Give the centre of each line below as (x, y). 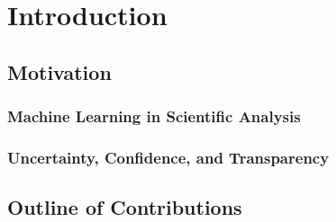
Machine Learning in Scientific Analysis (154, 116)
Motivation (59, 71)
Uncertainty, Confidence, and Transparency (168, 157)
